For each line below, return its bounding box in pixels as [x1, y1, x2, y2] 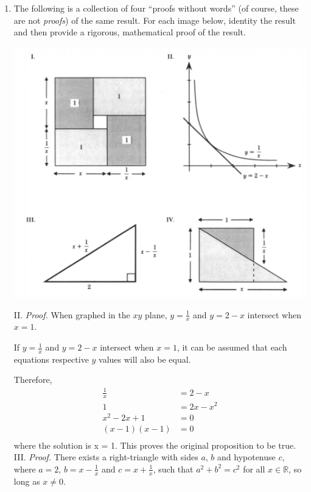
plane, [144, 308, 167, 321]
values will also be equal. [99, 352, 191, 365]
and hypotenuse [217, 451, 276, 463]
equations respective [13, 352, 89, 365]
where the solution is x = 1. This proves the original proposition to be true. [13, 438, 296, 451]
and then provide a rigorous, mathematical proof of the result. [13, 26, 246, 38]
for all [243, 462, 265, 475]
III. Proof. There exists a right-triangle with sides [13, 451, 198, 463]
